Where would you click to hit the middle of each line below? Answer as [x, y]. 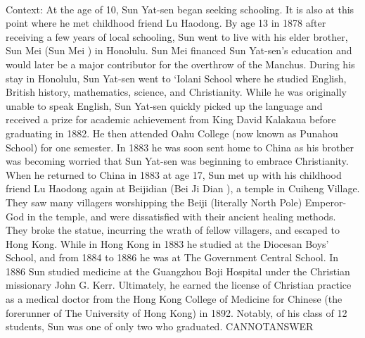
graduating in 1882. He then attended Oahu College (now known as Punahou [172, 133]
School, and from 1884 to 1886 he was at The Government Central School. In [172, 257]
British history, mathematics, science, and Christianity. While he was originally [176, 92]
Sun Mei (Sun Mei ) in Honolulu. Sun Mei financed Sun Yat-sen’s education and [179, 50]
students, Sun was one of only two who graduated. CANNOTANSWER [160, 326]
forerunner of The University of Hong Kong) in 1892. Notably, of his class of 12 [177, 312]
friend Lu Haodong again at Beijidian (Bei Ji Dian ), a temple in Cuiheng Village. [183, 188]
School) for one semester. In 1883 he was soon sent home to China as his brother [180, 147]
